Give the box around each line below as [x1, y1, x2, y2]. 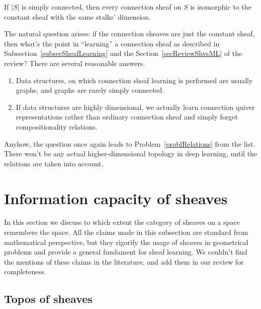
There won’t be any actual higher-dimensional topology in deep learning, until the [4, 148, 257, 159]
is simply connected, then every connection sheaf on [22, 2, 182, 12]
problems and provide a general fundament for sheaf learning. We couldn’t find [4, 246, 247, 257]
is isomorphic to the [190, 2, 251, 12]
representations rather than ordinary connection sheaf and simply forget [16, 111, 238, 122]
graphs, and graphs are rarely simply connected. [16, 85, 164, 95]
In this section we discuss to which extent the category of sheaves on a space [4, 217, 240, 227]
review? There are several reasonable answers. [4, 57, 145, 68]
